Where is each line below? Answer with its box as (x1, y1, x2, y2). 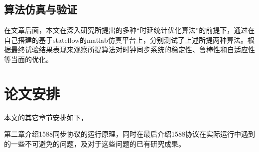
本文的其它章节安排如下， (4, 112, 88, 122)
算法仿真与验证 (4, 1, 77, 17)
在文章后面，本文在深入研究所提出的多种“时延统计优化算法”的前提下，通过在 (4, 25, 255, 35)
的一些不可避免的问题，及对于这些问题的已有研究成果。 (4, 138, 185, 149)
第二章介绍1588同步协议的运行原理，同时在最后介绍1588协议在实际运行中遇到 (4, 129, 255, 139)
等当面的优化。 (4, 54, 53, 64)
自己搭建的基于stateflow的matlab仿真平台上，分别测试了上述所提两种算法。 (4, 34, 248, 45)
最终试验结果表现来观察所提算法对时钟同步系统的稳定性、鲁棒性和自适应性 (10, 44, 255, 55)
